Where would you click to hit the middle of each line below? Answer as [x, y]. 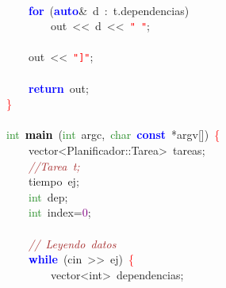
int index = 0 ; [60, 212]
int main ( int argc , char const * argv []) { [113, 134]
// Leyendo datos [73, 243]
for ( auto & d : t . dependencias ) [109, 10]
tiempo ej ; [54, 181]
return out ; [59, 88]
